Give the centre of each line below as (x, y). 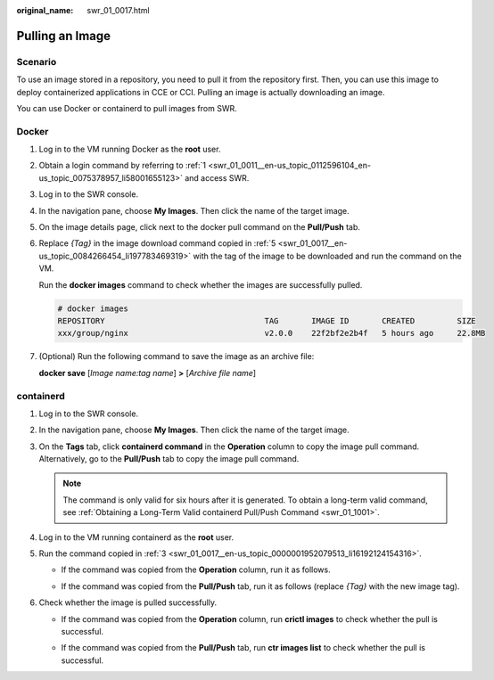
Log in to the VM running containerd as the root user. (136, 537)
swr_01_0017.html (119, 10)
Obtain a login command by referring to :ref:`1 (123, 166)
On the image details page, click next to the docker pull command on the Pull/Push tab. (200, 227)
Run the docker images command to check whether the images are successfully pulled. (201, 284)
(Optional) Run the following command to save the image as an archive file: (177, 356)
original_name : (45, 10)
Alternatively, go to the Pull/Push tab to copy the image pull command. (169, 459)
